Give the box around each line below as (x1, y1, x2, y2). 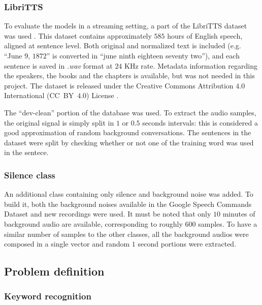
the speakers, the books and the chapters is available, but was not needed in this (4, 70, 255, 81)
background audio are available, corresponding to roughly (4, 218, 183, 229)
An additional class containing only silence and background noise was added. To (4, 189, 253, 199)
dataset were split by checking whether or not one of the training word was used (4, 137, 254, 147)
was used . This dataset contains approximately (4, 30, 152, 41)
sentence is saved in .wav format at (4, 60, 113, 71)
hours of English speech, (167, 30, 243, 41)
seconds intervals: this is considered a (142, 117, 258, 128)
